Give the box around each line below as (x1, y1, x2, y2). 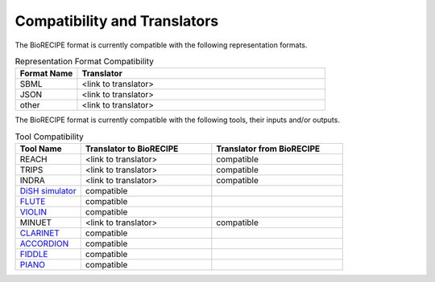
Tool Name (19, 143, 62, 154)
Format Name (19, 68, 73, 80)
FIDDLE (19, 249, 48, 260)
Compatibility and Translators (14, 12, 219, 30)
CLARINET (19, 227, 60, 239)
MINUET (19, 217, 52, 228)
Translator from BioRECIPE (216, 143, 321, 154)
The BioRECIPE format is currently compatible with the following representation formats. (14, 40, 308, 50)
